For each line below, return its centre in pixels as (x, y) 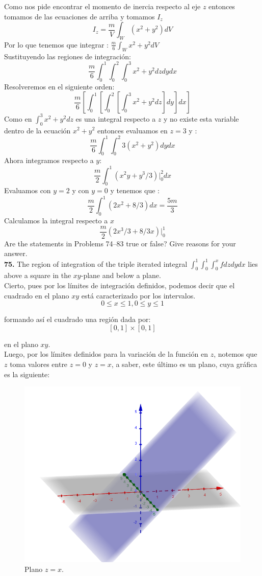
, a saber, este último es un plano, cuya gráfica (184, 364)
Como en (18, 118)
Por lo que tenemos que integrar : (56, 44)
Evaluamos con (28, 190)
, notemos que (235, 354)
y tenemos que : (135, 190)
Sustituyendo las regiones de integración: (68, 56)
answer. (16, 253)
